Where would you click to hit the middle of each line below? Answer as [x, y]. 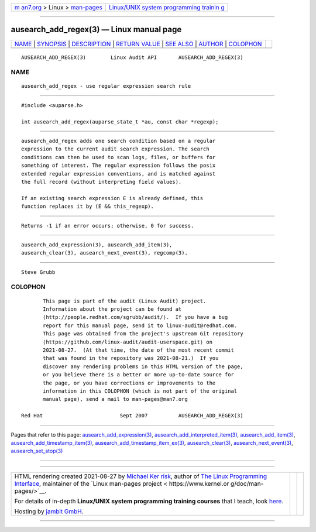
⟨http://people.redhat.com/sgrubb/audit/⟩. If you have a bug [135, 317]
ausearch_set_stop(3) [37, 451]
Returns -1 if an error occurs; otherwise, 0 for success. [108, 226]
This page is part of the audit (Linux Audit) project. [125, 301]
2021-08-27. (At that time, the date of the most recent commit [138, 350]
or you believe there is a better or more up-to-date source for [138, 375]
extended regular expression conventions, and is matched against [118, 174]
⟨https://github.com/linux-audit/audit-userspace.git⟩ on [128, 342]
